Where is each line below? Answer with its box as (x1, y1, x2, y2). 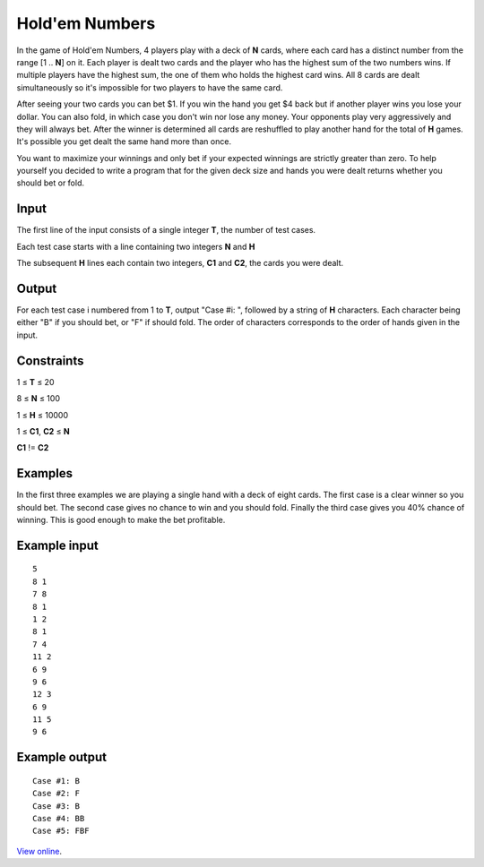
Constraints (16, 353, 84, 368)
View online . (16, 846, 63, 856)
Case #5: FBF (32, 826, 90, 837)
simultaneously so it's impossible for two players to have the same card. (16, 82, 283, 93)
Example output (16, 750, 108, 765)
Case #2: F (32, 788, 81, 799)
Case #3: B (32, 801, 81, 811)
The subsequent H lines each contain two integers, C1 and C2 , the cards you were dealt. (16, 258, 344, 269)
